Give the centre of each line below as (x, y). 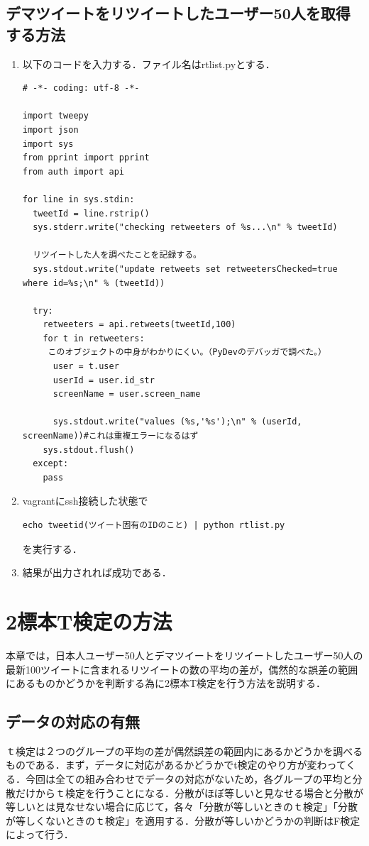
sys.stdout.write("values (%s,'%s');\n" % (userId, (177, 422)
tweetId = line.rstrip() (91, 213)
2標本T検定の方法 (89, 621)
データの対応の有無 (73, 721)
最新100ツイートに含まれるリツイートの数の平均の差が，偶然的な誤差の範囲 (182, 669)
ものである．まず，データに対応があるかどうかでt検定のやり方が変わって (176, 765)
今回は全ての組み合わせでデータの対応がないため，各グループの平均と (189, 779)
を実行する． (52, 548)
